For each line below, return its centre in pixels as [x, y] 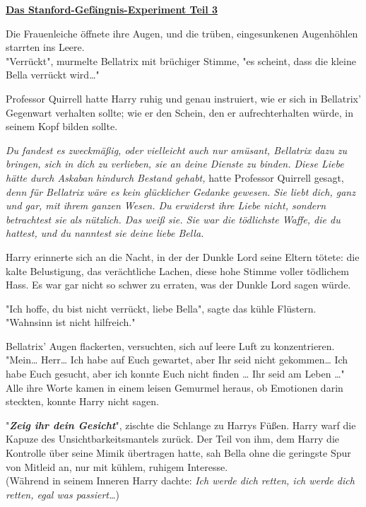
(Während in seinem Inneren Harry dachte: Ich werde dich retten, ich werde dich [180, 480]
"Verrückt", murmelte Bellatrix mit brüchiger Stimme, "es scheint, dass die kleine [181, 60]
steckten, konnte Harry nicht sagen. [82, 401]
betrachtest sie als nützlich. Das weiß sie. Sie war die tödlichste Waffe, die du [173, 219]
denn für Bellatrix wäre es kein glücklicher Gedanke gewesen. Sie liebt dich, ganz [181, 191]
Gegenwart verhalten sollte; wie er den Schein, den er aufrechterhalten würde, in [179, 112]
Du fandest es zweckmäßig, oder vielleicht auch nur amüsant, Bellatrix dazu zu [177, 150]
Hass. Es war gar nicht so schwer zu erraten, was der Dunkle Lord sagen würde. [178, 285]
